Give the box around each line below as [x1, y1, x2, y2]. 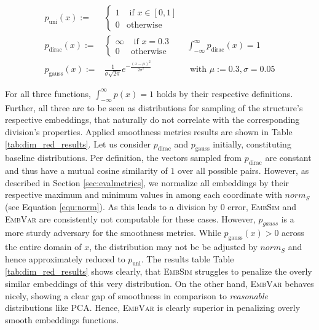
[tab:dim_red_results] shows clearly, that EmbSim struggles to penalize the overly [5, 265, 312, 278]
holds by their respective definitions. [156, 87, 293, 100]
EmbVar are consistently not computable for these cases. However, [5, 212, 256, 225]
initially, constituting [213, 137, 291, 150]
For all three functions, [5, 87, 91, 100]
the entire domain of [5, 240, 82, 253]
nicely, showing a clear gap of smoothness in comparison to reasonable [5, 289, 269, 302]
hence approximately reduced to [5, 252, 125, 265]
